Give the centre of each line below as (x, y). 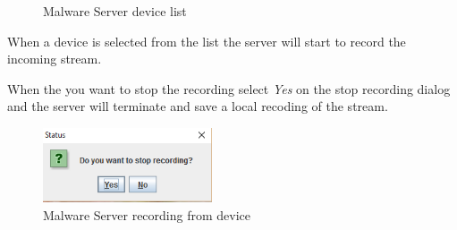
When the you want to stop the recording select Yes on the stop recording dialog (229, 88)
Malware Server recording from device (147, 214)
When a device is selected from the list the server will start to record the (207, 41)
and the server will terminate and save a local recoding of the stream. (198, 106)
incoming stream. (55, 59)
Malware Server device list (115, 11)
